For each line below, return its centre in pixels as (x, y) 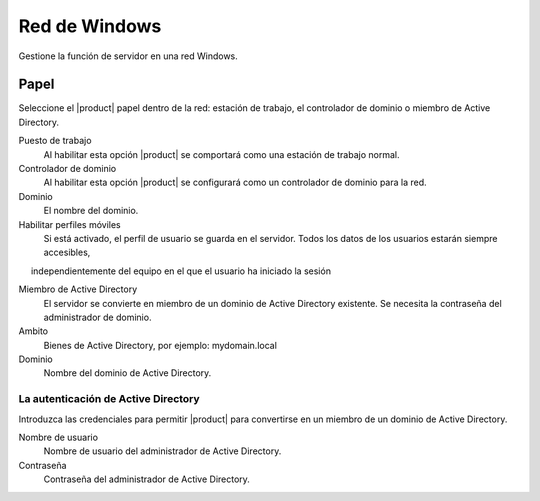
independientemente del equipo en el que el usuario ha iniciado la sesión (181, 271)
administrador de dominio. (97, 317)
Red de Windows (90, 26)
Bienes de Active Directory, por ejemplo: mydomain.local (160, 345)
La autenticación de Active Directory (109, 399)
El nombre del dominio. (91, 211)
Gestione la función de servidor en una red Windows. (128, 56)
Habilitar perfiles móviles (69, 224)
